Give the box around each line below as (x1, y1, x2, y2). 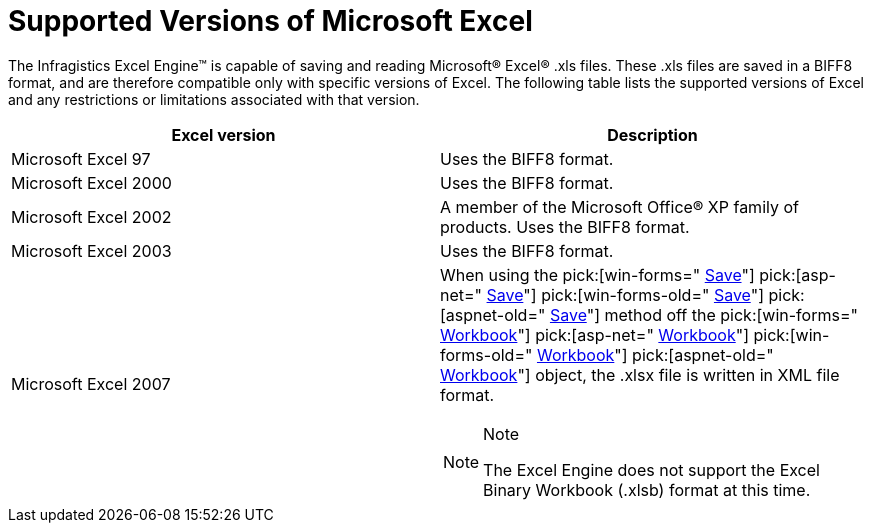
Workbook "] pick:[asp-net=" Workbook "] (440, 324, 750, 345)
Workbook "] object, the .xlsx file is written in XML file (440, 364, 840, 385)
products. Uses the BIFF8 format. (440, 216, 690, 237)
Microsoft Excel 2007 (11, 373, 171, 394)
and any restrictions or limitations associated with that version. (8, 90, 420, 108)
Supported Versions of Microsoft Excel (8, 4, 533, 38)
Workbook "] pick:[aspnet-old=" (536, 344, 774, 365)
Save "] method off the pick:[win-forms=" (549, 304, 858, 325)
